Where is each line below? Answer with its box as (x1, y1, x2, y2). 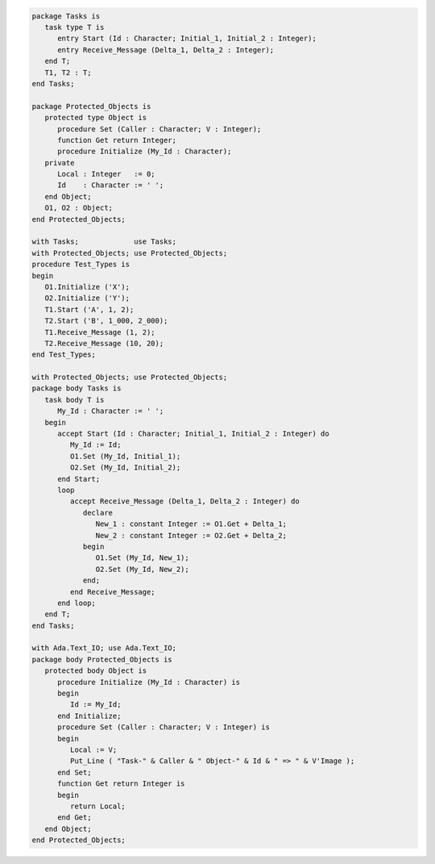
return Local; (69, 801, 126, 811)
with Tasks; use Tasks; (31, 237, 177, 246)
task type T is (44, 23, 105, 31)
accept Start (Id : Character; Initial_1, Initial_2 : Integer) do (57, 429, 329, 439)
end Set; (57, 767, 92, 777)
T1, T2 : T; (44, 68, 92, 77)
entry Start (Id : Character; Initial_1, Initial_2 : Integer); (57, 34, 317, 44)
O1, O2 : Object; (44, 203, 113, 213)
